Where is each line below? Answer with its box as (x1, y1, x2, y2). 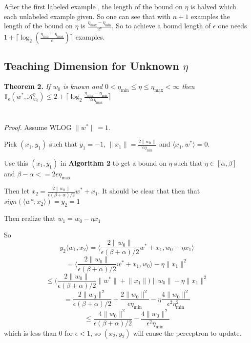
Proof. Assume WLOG (4, 122, 72, 132)
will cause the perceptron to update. (133, 327, 242, 338)
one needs (218, 21, 247, 31)
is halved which (190, 1, 236, 11)
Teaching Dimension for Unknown (4, 58, 179, 73)
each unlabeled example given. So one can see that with (4, 11, 171, 21)
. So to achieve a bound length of (111, 21, 211, 31)
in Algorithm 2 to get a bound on (60, 157, 167, 168)
